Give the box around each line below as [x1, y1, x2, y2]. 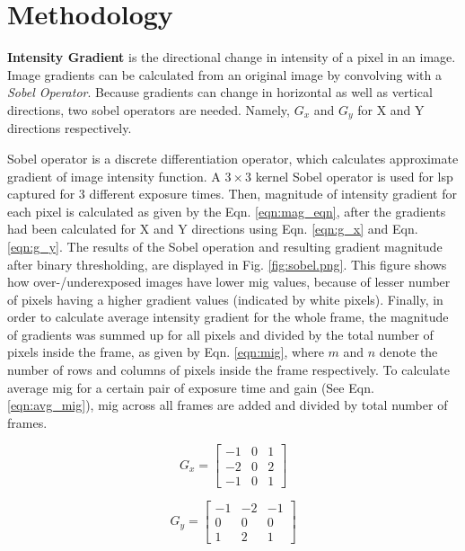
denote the [379, 342, 438, 361]
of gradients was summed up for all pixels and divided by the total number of [7, 324, 434, 343]
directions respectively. [7, 119, 132, 138]
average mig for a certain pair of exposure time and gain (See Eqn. [7, 378, 374, 396]
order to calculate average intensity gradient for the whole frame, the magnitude [7, 307, 449, 326]
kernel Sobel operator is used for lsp [255, 166, 453, 185]
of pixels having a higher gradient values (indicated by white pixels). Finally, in [7, 289, 443, 308]
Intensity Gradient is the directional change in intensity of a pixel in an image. [7, 48, 456, 67]
